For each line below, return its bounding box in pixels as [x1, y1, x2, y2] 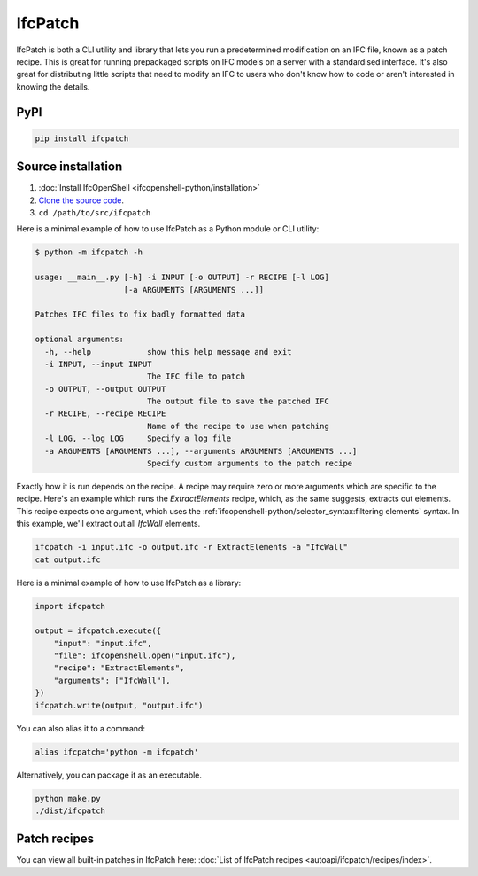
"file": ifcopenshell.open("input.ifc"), [53, 651, 236, 661]
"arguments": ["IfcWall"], [53, 675, 172, 685]
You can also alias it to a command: [16, 723, 146, 733]
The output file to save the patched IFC [146, 396, 329, 407]
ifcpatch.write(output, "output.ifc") [35, 700, 204, 710]
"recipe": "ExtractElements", [53, 663, 185, 673]
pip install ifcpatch [35, 133, 129, 144]
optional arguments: [35, 334, 124, 345]
